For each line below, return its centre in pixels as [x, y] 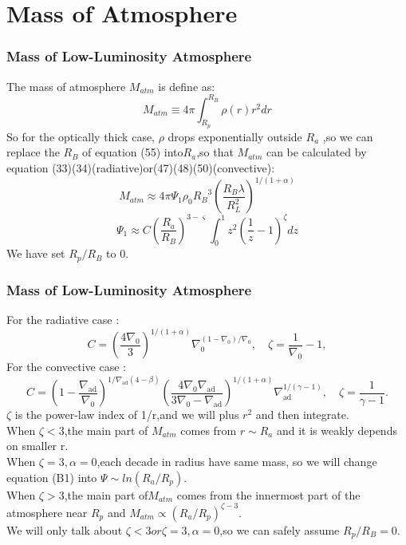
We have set [36, 253]
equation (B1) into [52, 477]
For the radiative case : [63, 320]
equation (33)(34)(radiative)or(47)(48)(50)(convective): [141, 168]
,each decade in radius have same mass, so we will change [237, 462]
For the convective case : [66, 367]
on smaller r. [37, 446]
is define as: [187, 86]
